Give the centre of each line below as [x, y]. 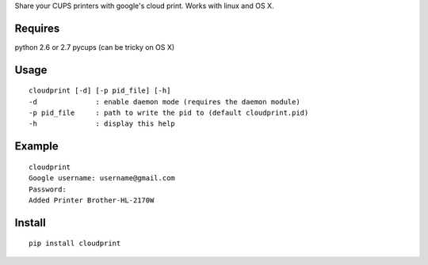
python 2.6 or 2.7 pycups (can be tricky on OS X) [95, 47]
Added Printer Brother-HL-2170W [92, 201]
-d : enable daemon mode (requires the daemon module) [164, 102]
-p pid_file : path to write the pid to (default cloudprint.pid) [169, 113]
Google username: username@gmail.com [102, 178]
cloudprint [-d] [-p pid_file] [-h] [100, 91]
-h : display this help [102, 124]
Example [36, 146]
